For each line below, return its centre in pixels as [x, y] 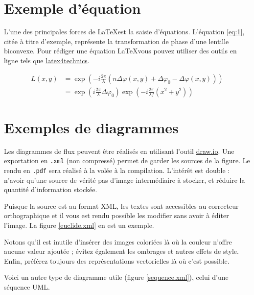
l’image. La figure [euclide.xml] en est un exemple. [79, 225]
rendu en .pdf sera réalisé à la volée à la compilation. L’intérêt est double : [117, 170]
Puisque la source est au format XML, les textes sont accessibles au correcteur [121, 206]
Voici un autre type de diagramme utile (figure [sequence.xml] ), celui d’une [116, 277]
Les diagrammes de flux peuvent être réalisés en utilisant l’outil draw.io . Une [119, 151]
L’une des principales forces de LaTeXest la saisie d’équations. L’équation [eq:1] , [124, 32]
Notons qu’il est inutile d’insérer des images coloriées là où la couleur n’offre [118, 241]
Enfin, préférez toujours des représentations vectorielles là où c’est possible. [117, 260]
